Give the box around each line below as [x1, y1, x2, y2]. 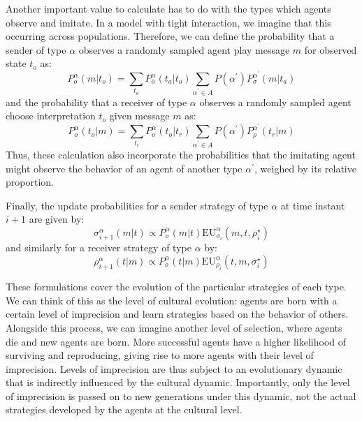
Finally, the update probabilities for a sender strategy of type [6, 198, 268, 212]
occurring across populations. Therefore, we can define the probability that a [6, 29, 335, 43]
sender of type [6, 42, 66, 57]
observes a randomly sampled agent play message [78, 42, 290, 57]
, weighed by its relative [254, 161, 356, 175]
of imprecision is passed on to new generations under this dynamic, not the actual [6, 388, 356, 403]
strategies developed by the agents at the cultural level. [6, 402, 242, 417]
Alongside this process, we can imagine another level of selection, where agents [6, 320, 342, 334]
